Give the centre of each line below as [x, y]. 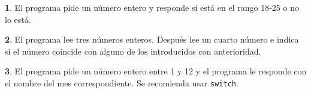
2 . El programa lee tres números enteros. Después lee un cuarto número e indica [152, 39]
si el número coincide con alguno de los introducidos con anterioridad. [133, 51]
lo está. [18, 19]
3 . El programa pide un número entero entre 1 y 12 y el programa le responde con [156, 71]
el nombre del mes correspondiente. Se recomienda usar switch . [122, 82]
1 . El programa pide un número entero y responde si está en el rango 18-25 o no [152, 7]
